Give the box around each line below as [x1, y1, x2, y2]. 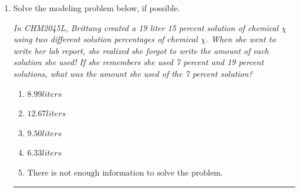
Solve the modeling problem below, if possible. [13, 2, 180, 14]
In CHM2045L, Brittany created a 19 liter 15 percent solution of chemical [13, 21, 279, 33]
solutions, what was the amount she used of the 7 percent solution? [13, 67, 253, 79]
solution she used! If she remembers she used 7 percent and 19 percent [13, 56, 264, 68]
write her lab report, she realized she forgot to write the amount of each [13, 44, 269, 56]
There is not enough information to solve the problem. [27, 169, 223, 177]
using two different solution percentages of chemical [13, 33, 198, 45]
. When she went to [205, 33, 276, 45]
